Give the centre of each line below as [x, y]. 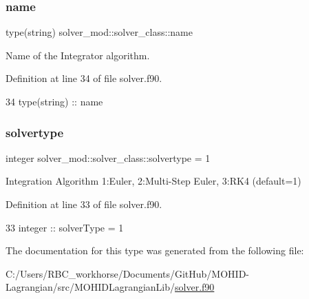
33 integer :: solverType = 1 [65, 227]
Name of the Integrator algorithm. [78, 55]
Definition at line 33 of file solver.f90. [84, 204]
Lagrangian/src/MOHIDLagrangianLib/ [90, 287]
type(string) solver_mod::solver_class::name [99, 32]
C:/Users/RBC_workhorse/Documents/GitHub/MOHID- [128, 273]
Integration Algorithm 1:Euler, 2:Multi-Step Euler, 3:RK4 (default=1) [153, 181]
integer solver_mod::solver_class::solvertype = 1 [108, 157]
